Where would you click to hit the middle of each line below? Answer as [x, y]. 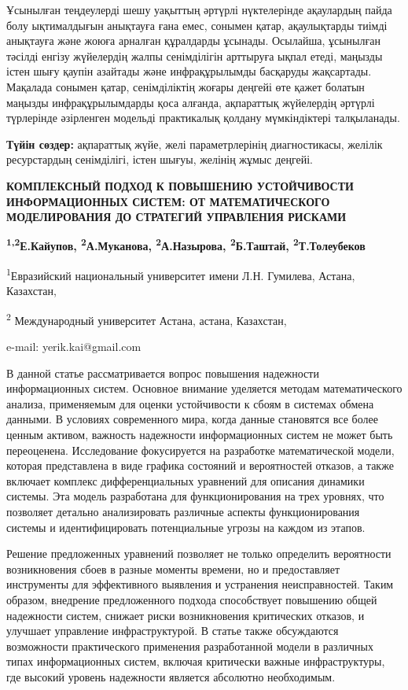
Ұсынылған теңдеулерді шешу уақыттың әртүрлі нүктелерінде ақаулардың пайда [199, 9]
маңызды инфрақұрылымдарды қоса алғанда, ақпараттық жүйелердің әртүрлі [191, 102]
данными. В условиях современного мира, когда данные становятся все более [192, 419]
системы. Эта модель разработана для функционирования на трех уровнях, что [195, 496]
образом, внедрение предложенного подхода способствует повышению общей [192, 599]
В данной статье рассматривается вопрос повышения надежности [163, 373]
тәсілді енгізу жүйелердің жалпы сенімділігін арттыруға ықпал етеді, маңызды [195, 55]
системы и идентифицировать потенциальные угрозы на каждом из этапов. [186, 527]
